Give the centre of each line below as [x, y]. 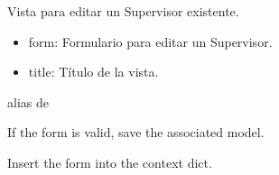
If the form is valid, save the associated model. [136, 132]
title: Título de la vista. [93, 72]
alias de [28, 101]
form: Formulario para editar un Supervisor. [150, 41]
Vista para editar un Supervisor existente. [123, 11]
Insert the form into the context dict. [110, 162]
